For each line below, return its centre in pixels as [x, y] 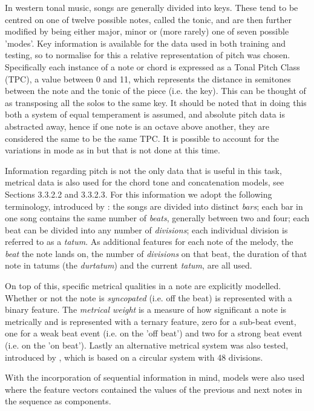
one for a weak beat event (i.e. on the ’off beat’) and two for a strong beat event [154, 333]
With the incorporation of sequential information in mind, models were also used [155, 377]
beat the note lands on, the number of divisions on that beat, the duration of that [156, 253]
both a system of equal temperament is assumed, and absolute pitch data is [145, 114]
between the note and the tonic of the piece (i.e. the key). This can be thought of [155, 91]
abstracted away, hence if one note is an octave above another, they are [137, 126]
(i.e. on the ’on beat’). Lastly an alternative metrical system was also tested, [147, 345]
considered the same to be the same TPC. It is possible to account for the [142, 138]
